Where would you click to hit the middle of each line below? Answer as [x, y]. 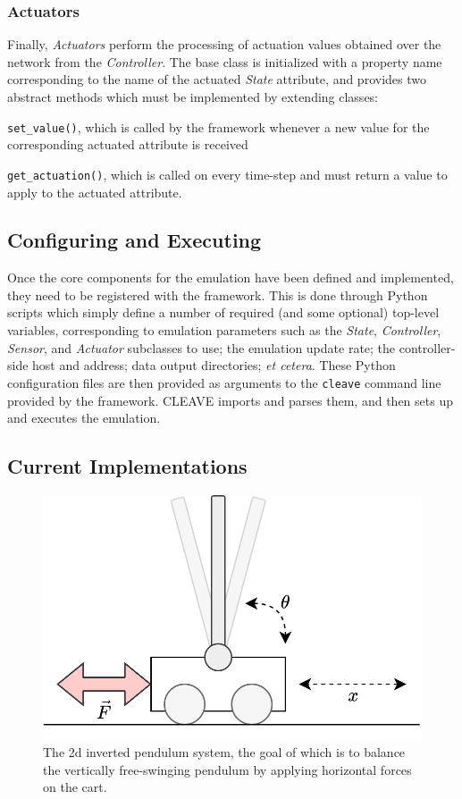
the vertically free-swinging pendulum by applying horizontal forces [227, 769]
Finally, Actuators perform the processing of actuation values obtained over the [224, 44]
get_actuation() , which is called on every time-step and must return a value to [227, 174]
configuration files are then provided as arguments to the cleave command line [224, 382]
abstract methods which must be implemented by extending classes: [193, 97]
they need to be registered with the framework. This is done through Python [218, 294]
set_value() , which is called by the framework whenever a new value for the [218, 126]
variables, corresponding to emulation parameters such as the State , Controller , [224, 330]
